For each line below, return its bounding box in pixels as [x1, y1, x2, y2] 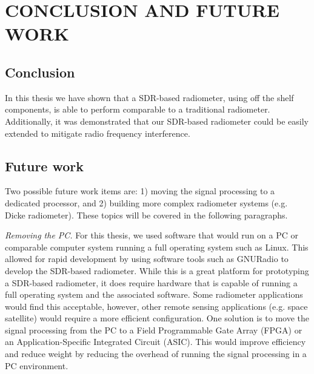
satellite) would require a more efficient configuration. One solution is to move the [5, 312, 310, 324]
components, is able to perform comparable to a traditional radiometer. [5, 103, 270, 116]
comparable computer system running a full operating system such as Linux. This [5, 240, 309, 253]
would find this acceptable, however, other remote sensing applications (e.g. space [5, 300, 308, 312]
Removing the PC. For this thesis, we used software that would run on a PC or [5, 229, 298, 241]
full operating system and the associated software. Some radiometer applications [5, 288, 303, 301]
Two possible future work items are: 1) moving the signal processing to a [5, 185, 275, 197]
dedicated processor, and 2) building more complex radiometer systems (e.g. [5, 196, 288, 209]
